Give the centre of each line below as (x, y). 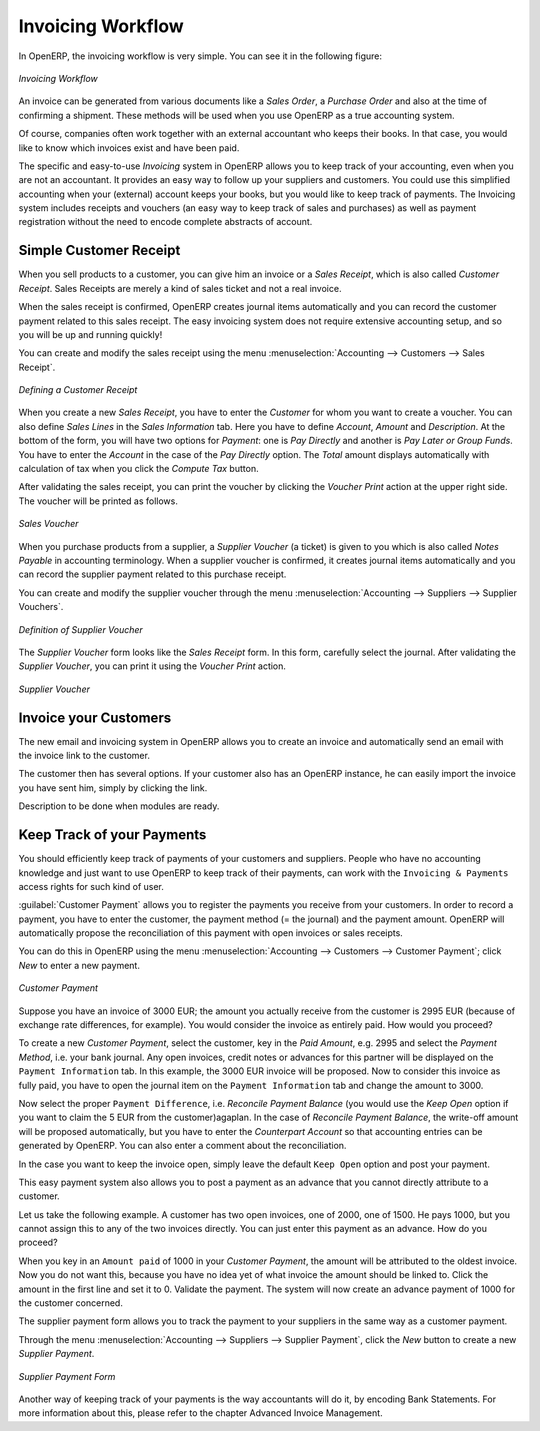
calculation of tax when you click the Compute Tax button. (138, 469)
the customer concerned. (71, 1303)
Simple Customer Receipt (99, 250)
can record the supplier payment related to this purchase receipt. (152, 574)
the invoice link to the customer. (84, 756)
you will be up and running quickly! (90, 334)
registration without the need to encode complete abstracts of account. (165, 222)
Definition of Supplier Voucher (81, 629)
